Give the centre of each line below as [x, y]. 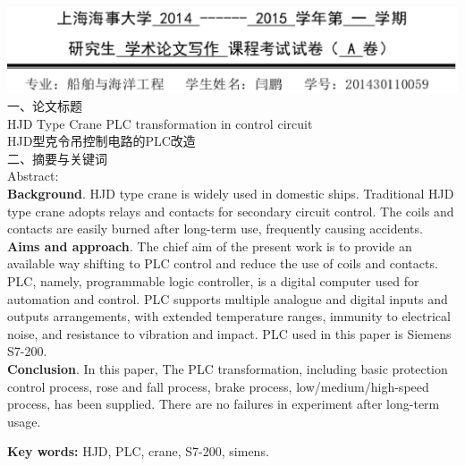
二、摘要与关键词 [57, 158]
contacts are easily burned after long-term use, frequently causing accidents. [215, 229]
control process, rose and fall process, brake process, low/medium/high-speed [218, 386]
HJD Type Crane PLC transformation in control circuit [160, 123]
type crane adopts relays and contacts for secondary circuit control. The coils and [231, 211]
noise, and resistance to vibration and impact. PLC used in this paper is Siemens [229, 333]
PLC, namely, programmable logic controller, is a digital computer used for [213, 281]
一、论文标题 [45, 106]
